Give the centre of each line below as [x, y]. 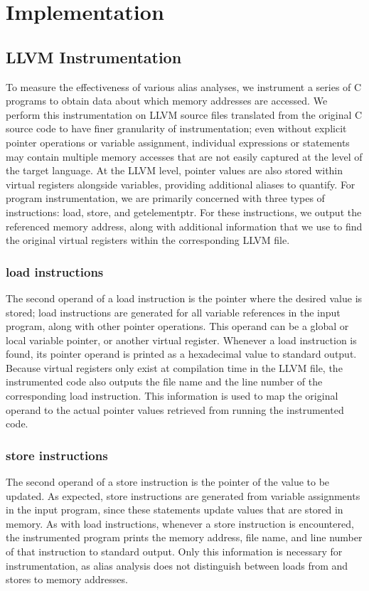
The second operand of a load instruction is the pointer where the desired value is [184, 298]
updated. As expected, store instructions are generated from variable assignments [183, 495]
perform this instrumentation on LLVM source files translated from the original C [184, 114]
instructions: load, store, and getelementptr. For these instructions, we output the [184, 212]
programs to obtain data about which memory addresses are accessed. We [167, 101]
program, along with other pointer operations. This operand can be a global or [177, 326]
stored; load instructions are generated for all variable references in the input [173, 312]
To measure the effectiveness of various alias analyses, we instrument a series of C [184, 86]
